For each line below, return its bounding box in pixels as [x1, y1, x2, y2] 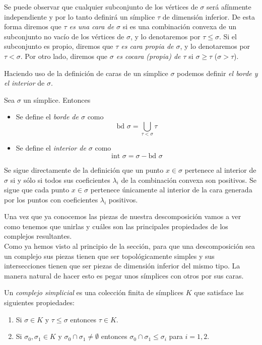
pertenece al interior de [184, 164, 256, 175]
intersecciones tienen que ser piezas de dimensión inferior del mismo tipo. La [4, 260, 240, 271]
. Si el [219, 31, 237, 41]
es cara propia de [121, 41, 174, 51]
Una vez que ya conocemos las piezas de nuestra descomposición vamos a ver [4, 211, 241, 222]
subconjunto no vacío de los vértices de [4, 31, 124, 41]
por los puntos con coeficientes [4, 194, 98, 204]
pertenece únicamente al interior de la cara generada [90, 184, 252, 195]
